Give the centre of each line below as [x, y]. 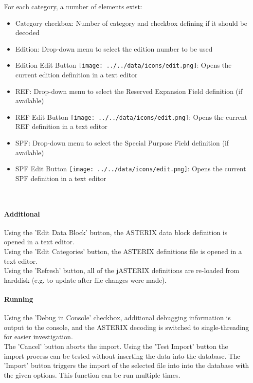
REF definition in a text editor [61, 126]
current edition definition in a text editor [76, 75]
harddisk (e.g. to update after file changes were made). [85, 280]
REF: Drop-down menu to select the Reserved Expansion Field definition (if [129, 91]
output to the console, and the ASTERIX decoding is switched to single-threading [126, 327]
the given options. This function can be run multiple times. [92, 374]
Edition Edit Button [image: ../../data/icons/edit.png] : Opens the [123, 65]
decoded [27, 32]
